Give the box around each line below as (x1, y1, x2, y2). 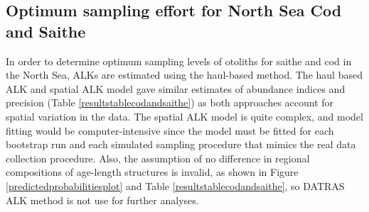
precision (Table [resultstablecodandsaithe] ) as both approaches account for (6, 95, 334, 110)
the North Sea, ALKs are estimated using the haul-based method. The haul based (6, 67, 363, 82)
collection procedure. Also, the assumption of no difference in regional (6, 150, 310, 165)
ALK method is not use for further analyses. (6, 192, 199, 207)
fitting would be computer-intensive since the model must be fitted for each (6, 123, 334, 138)
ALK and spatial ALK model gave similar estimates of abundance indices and (6, 81, 346, 96)
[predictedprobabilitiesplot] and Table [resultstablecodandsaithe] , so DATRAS (6, 178, 345, 193)
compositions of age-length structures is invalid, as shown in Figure (6, 164, 299, 179)
